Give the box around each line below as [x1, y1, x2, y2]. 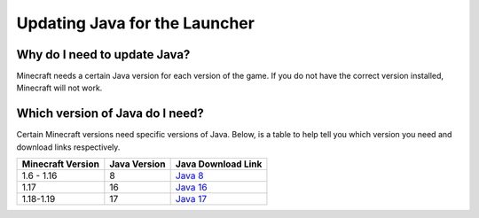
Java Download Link [175, 158, 263, 170]
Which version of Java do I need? [16, 106, 204, 121]
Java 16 [175, 182, 208, 194]
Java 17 [175, 193, 208, 206]
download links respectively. [16, 142, 121, 152]
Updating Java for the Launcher [16, 13, 255, 33]
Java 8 [175, 169, 204, 182]
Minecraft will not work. [16, 82, 103, 93]
